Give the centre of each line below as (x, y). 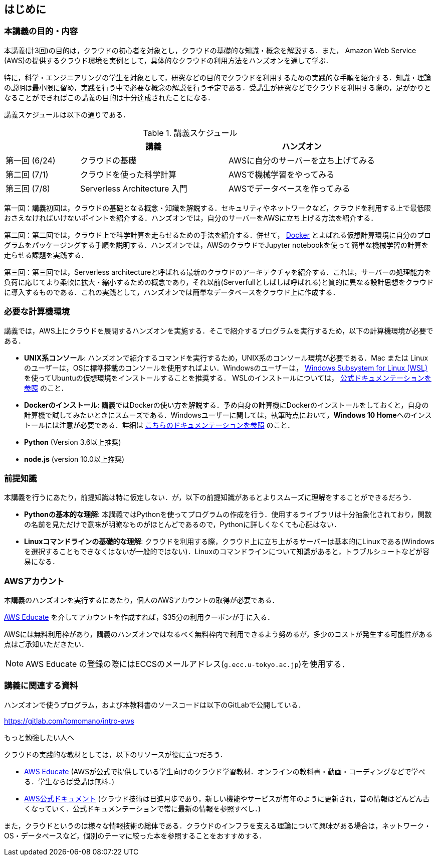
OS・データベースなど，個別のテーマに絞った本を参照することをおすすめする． (135, 835)
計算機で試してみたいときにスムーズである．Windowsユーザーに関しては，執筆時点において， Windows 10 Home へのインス (228, 415)
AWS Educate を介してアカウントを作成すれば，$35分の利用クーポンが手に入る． (139, 617)
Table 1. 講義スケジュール (190, 133)
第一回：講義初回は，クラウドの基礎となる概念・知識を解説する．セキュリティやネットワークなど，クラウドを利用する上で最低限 (218, 208)
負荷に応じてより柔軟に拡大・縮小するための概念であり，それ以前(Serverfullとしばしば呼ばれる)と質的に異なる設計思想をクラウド (219, 282)
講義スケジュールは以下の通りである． (67, 114)
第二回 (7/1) (27, 174)
